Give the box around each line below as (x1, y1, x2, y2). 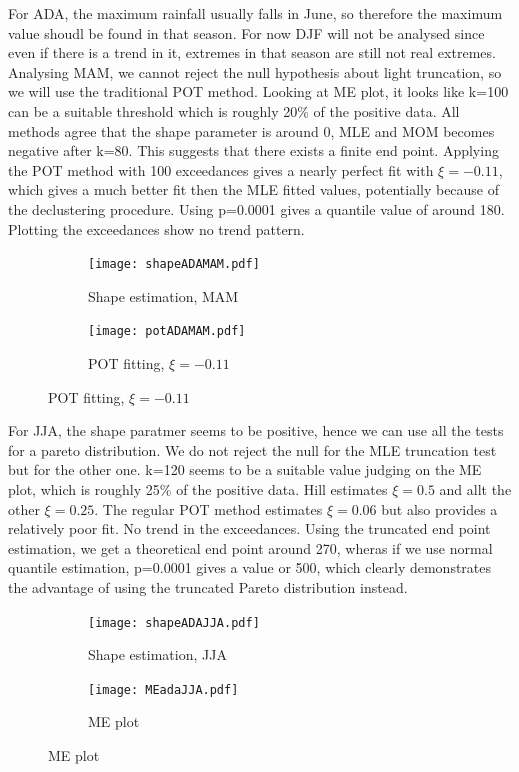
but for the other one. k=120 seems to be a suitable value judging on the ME (8, 459, 482, 480)
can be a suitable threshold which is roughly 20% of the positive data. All (8, 100, 460, 121)
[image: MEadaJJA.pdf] (88, 682, 239, 697)
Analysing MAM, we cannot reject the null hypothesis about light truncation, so (8, 61, 502, 82)
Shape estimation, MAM (88, 285, 239, 306)
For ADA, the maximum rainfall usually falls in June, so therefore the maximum (8, 3, 503, 23)
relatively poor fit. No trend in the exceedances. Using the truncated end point (8, 518, 491, 539)
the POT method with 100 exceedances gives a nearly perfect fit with (8, 159, 434, 180)
